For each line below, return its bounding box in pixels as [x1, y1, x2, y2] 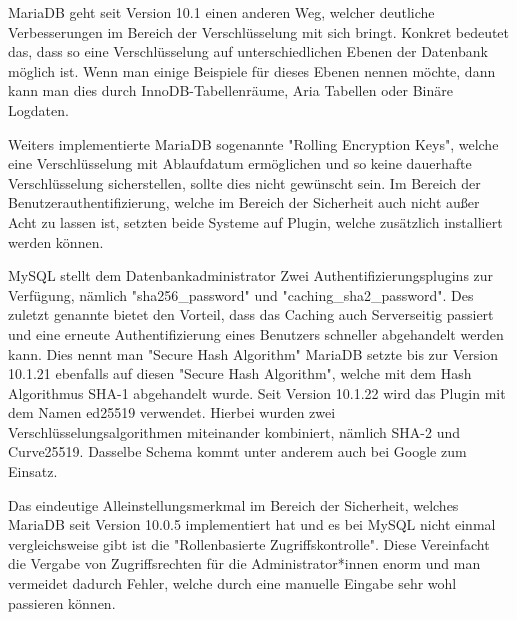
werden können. [8, 231, 104, 252]
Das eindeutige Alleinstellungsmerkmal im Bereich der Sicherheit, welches [8, 494, 459, 515]
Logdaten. [8, 99, 69, 120]
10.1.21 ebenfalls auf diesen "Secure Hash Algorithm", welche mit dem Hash [8, 363, 472, 384]
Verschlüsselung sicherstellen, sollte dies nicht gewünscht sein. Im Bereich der [8, 172, 481, 193]
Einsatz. [8, 461, 58, 482]
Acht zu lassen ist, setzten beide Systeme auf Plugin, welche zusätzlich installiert [8, 211, 503, 232]
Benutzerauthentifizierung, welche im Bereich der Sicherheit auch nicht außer [8, 192, 480, 213]
